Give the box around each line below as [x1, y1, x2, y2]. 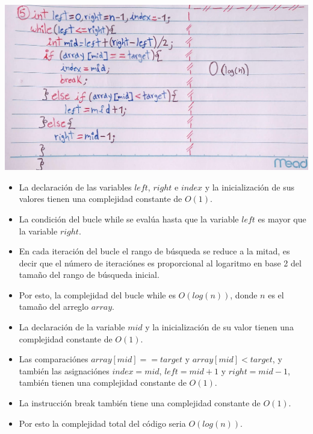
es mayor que [258, 212, 306, 225]
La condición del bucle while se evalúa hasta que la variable [19, 212, 239, 225]
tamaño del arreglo [19, 300, 88, 313]
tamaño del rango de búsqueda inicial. [19, 268, 160, 281]
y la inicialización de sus [205, 180, 294, 193]
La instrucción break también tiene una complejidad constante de [19, 397, 261, 409]
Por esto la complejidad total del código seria [19, 417, 186, 429]
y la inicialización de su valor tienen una [145, 321, 294, 333]
